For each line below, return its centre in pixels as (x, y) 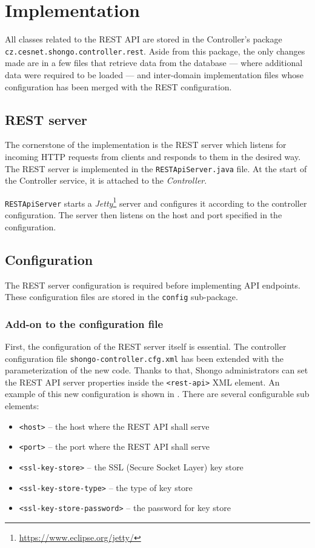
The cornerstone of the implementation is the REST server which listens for (146, 145)
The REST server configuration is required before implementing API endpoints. (153, 285)
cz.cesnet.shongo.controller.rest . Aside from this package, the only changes (155, 51)
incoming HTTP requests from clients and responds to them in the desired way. (153, 156)
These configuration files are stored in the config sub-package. (121, 297)
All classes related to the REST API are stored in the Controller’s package (144, 39)
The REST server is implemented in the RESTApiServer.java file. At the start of (156, 168)
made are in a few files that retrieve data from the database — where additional (154, 63)
